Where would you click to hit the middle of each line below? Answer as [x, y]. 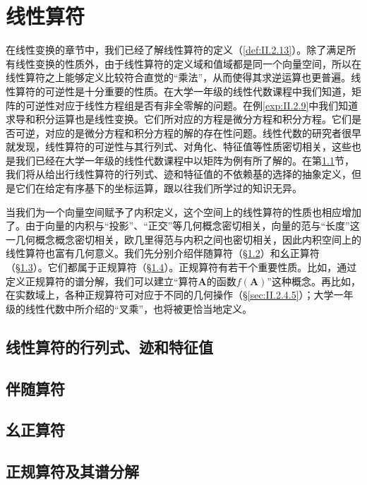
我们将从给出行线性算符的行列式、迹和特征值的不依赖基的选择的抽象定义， [179, 174]
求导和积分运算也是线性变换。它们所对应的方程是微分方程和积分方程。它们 [179, 119]
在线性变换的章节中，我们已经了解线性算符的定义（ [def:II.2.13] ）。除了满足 [176, 50]
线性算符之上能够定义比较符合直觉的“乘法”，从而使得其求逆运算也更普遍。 [179, 77]
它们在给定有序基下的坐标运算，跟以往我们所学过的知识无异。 [158, 188]
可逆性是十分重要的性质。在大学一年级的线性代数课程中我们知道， [198, 91]
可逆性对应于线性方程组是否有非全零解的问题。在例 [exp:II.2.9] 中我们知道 [192, 105]
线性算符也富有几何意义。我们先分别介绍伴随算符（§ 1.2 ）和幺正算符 [163, 253]
